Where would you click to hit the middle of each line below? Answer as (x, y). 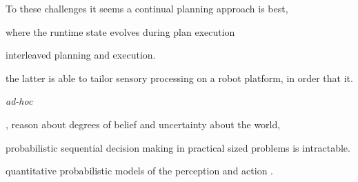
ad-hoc (19, 101)
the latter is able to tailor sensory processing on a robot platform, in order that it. (179, 78)
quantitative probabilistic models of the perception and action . (139, 171)
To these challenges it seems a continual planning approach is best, (147, 8)
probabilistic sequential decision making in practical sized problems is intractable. (178, 147)
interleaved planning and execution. (81, 55)
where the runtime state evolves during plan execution (120, 31)
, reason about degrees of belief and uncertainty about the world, (143, 124)
